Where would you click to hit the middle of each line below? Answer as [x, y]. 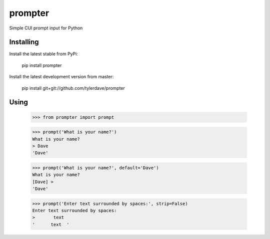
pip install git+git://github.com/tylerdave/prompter [73, 88]
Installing [24, 42]
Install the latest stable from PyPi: [44, 54]
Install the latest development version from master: [61, 77]
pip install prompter [42, 65]
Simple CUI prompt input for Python [46, 28]
